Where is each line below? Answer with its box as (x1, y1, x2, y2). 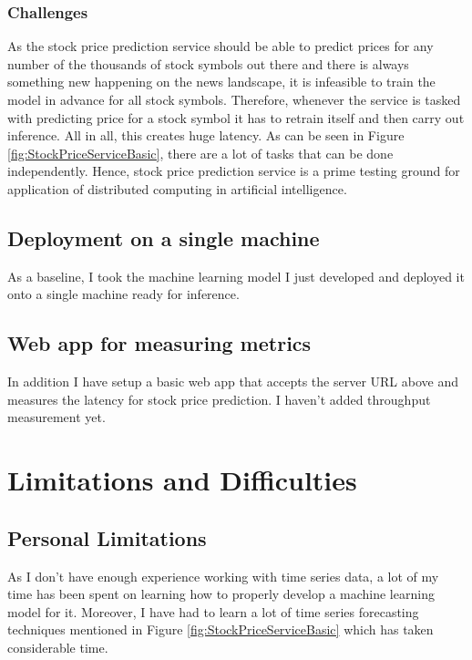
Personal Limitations (7, 523, 207, 552)
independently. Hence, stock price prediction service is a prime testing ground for (7, 161, 460, 180)
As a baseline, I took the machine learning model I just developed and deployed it (7, 266, 465, 285)
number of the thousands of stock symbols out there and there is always (7, 54, 409, 73)
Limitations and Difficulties (7, 461, 357, 499)
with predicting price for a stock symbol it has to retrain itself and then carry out (7, 108, 465, 127)
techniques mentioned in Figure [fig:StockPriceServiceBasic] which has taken (7, 620, 434, 639)
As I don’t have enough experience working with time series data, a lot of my (7, 566, 439, 585)
